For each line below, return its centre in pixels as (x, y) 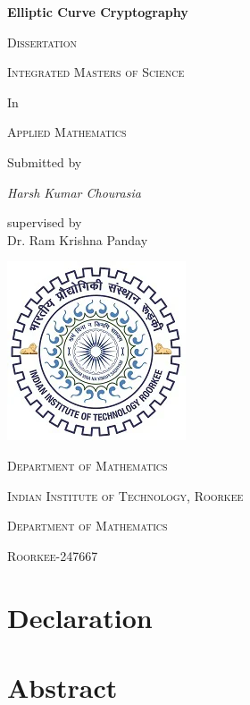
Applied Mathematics (67, 132)
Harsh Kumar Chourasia (74, 192)
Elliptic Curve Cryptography (98, 12)
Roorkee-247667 (53, 555)
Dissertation (42, 42)
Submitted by (45, 161)
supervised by (45, 222)
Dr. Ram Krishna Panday (78, 239)
